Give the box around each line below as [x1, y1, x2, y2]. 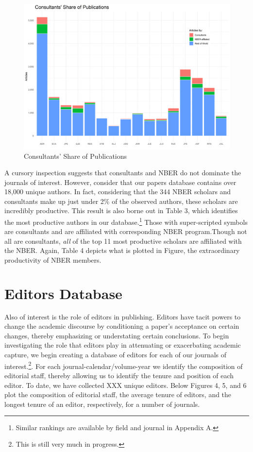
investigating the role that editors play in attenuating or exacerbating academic [4, 340, 241, 350]
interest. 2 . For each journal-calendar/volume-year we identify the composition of [4, 359, 243, 371]
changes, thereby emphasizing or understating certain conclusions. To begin [4, 330, 229, 340]
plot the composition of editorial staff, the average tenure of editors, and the [4, 389, 232, 400]
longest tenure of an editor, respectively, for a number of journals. [4, 399, 200, 409]
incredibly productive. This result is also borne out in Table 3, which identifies [4, 205, 238, 216]
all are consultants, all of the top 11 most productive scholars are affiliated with [4, 235, 242, 246]
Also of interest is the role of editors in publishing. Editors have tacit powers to [4, 311, 241, 321]
